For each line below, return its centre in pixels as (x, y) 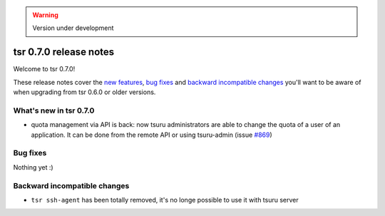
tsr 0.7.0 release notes (64, 52)
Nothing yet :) (33, 167)
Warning (45, 15)
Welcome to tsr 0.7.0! (44, 69)
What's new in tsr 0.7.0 (54, 110)
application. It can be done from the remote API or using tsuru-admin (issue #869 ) (152, 135)
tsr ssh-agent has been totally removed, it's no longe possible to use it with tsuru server (165, 200)
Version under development (73, 28)
